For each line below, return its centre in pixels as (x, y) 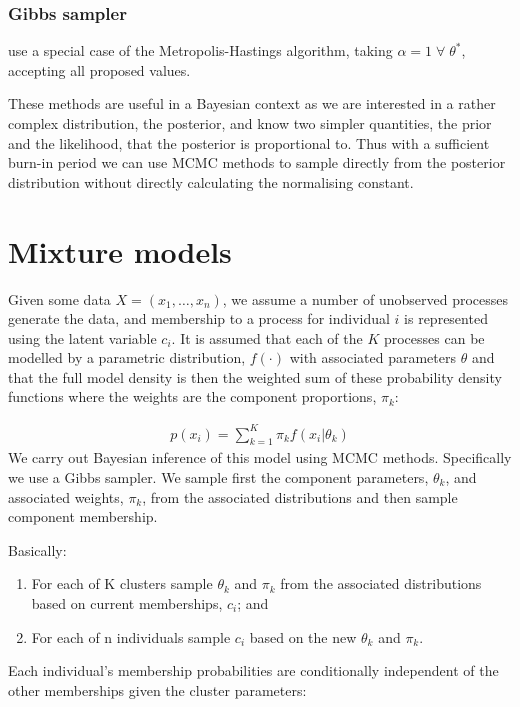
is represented (446, 318)
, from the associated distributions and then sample (300, 496)
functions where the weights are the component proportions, (192, 396)
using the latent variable (82, 337)
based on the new (303, 636)
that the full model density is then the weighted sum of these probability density (255, 376)
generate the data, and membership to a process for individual (199, 318)
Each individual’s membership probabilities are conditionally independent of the (253, 670)
